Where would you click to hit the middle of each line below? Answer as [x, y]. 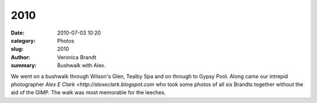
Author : [21, 57]
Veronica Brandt [77, 57]
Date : [18, 33]
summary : [24, 66]
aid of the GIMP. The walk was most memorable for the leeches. [88, 92]
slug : [17, 49]
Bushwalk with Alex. [81, 66]
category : [23, 40]
